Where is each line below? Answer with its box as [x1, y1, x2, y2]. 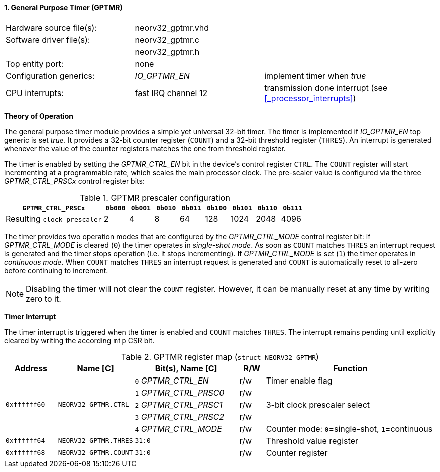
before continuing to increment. [4, 266, 108, 275]
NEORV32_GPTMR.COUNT [58, 449, 133, 457]
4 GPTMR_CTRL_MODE [135, 423, 222, 434]
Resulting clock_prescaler [6, 213, 102, 224]
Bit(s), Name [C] [155, 363, 217, 373]
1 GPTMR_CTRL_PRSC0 [135, 387, 225, 398]
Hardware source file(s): [6, 22, 97, 33]
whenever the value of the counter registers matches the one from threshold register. [4, 144, 286, 153]
